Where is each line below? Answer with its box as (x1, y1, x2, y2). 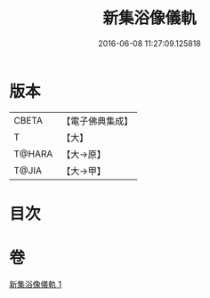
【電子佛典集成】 (61, 115, 133, 127)
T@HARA (13, 148, 53, 160)
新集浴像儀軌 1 (9, 278, 62, 289)
